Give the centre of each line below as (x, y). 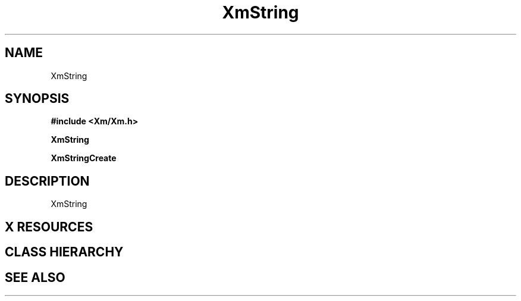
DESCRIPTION (47, 181)
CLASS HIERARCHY (64, 252)
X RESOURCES (49, 227)
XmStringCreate (84, 158)
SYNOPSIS (37, 99)
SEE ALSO (35, 277)
